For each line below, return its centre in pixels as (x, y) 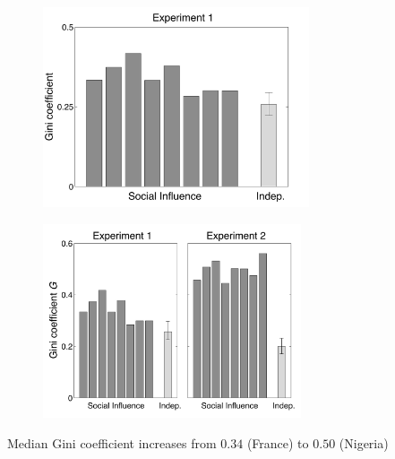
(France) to (278, 442)
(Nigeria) (364, 442)
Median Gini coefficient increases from (112, 442)
